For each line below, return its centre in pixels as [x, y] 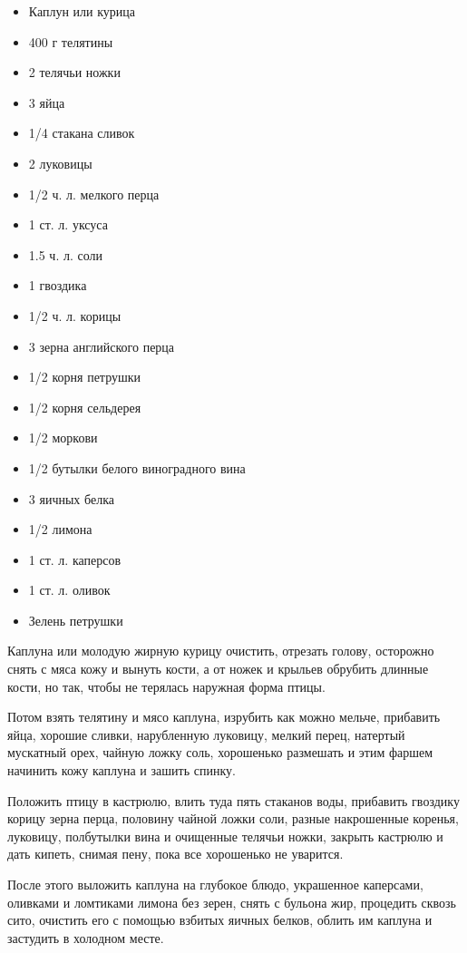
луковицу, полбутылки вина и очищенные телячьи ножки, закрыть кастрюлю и [225, 836]
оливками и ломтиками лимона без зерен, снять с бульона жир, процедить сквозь [232, 902]
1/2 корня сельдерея [85, 407]
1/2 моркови [63, 438]
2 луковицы [60, 163]
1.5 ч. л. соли [65, 254]
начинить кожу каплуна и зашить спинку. [122, 770]
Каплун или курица [82, 11]
